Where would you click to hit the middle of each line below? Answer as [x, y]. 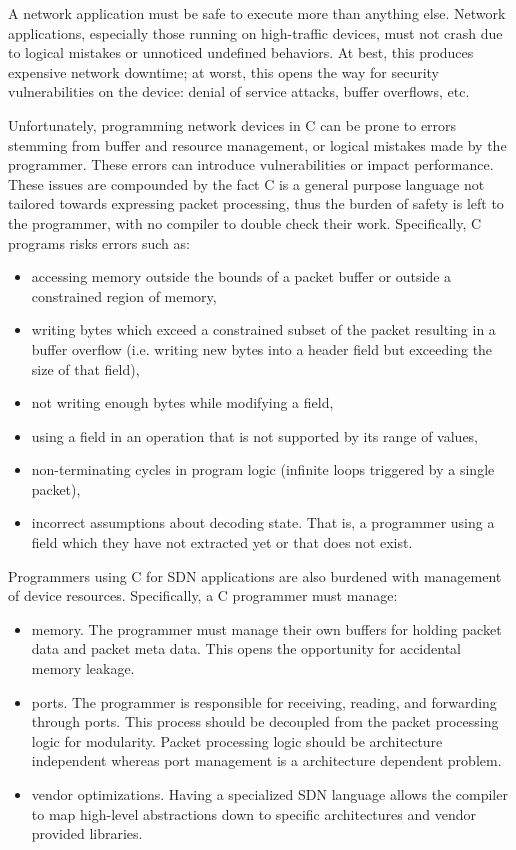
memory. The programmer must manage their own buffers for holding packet [266, 628]
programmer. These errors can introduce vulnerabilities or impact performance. [251, 164]
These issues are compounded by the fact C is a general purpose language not [246, 183]
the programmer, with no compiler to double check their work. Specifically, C [245, 222]
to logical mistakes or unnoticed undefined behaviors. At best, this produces [241, 52]
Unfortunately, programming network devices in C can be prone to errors [232, 124]
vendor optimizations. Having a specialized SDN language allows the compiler [269, 794]
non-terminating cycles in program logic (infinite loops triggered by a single [263, 469]
